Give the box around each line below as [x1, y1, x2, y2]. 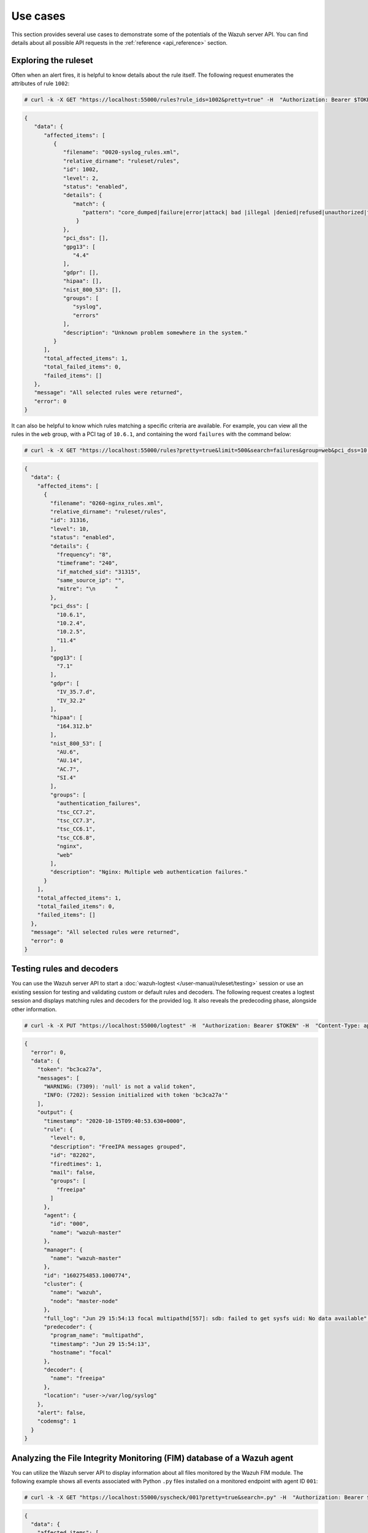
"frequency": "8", [56, 551, 112, 558]
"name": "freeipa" [50, 1375, 105, 1382]
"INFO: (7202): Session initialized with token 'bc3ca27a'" [44, 1091, 228, 1099]
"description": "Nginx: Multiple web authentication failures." [50, 868, 248, 876]
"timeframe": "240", [56, 560, 119, 567]
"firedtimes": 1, [50, 1160, 102, 1168]
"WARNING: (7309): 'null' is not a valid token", [44, 1083, 196, 1090]
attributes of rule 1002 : [11, 80, 70, 87]
